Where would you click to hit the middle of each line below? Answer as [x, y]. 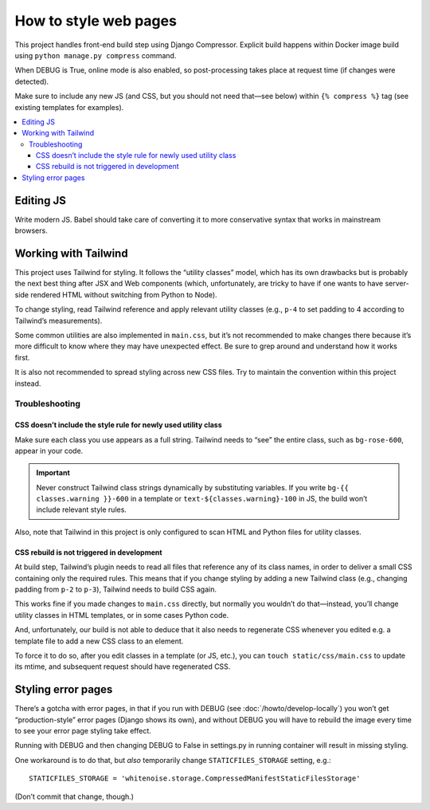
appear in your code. [49, 450]
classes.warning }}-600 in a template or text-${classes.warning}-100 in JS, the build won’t [202, 499]
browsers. [31, 230]
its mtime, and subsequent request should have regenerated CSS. [123, 666]
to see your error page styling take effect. [83, 731]
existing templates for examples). [69, 107]
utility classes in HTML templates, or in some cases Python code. [122, 615]
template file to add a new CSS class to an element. [99, 641]
